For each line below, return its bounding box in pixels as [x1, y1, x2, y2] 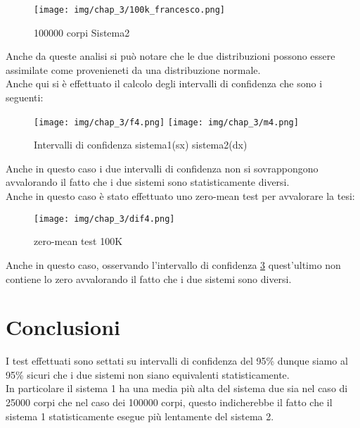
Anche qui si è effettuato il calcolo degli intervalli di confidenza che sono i [6, 76, 323, 91]
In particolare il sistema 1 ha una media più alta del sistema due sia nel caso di [6, 381, 348, 396]
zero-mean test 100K [34, 234, 123, 248]
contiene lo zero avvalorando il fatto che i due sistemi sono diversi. [6, 271, 292, 286]
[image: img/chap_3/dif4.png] [34, 213, 175, 224]
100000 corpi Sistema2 [34, 25, 130, 39]
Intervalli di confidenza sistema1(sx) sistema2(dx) [34, 137, 247, 152]
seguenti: [6, 90, 44, 105]
